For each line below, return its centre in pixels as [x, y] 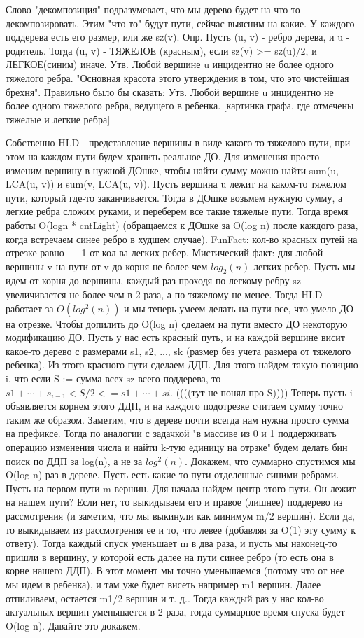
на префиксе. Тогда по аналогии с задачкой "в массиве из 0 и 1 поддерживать [171, 433]
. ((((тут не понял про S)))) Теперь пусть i [261, 392]
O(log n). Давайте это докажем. [73, 625]
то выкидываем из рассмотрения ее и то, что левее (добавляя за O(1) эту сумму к [181, 529]
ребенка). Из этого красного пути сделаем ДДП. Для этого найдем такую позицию [182, 365]
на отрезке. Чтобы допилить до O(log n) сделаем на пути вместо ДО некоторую [177, 323]
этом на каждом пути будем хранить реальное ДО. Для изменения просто [163, 156]
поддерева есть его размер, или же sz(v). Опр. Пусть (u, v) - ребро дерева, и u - [178, 37]
